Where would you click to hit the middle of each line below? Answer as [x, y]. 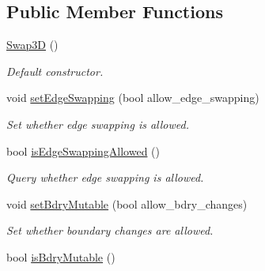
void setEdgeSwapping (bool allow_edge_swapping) [133, 98]
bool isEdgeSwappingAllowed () [83, 151]
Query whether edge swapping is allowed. [105, 177]
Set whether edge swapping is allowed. [98, 124]
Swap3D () [32, 45]
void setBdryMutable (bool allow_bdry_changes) [127, 203]
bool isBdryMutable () [61, 256]
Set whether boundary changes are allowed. [110, 230]
